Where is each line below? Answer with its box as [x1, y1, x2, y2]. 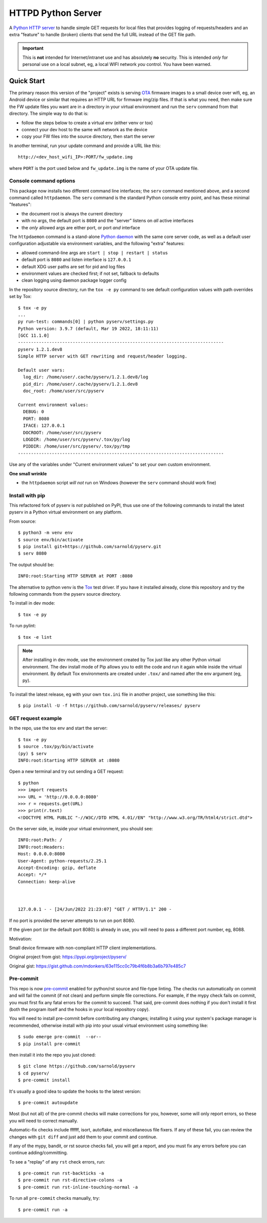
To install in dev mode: [9, 600, 55, 606]
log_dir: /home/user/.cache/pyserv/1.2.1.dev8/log [23, 374, 148, 380]
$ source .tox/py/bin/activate [18, 744, 94, 750]
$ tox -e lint [18, 634, 52, 640]
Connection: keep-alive [18, 879, 76, 884]
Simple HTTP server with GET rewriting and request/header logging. [18, 354, 187, 359]
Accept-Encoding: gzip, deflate [18, 865, 96, 871]
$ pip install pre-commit [18, 1041, 81, 1047]
